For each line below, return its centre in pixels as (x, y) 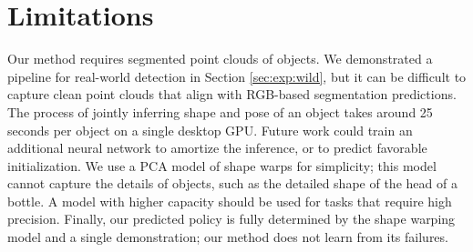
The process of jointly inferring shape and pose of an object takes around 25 (220, 111)
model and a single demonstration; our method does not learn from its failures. (228, 237)
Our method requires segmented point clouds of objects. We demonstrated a (220, 59)
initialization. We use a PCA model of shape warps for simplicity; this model (222, 165)
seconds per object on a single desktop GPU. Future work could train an (210, 130)
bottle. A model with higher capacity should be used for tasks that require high (230, 201)
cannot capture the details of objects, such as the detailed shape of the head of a (232, 183)
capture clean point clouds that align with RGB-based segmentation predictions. (232, 94)
